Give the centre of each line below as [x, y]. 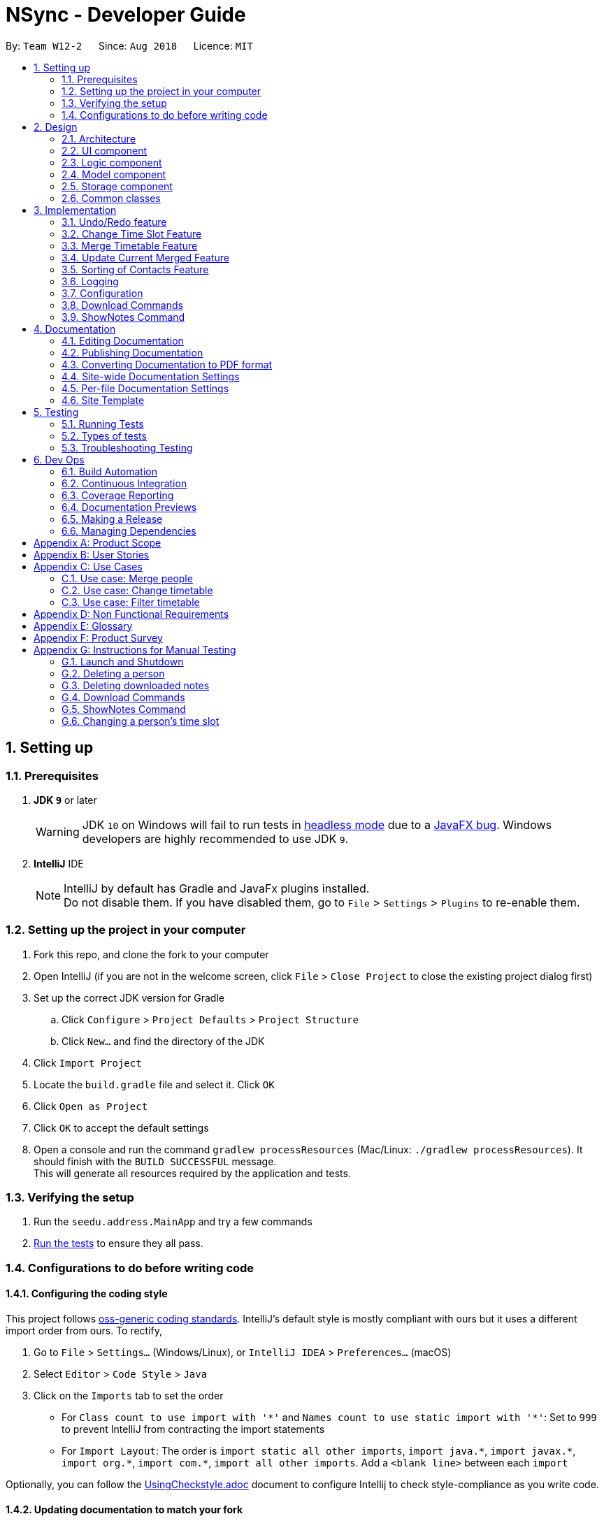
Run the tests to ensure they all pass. [118, 1244]
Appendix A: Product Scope [98, 542]
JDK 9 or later [65, 800]
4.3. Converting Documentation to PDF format [167, 364]
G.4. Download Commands [123, 697]
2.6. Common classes [111, 198]
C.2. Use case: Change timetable [137, 590]
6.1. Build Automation [109, 471]
